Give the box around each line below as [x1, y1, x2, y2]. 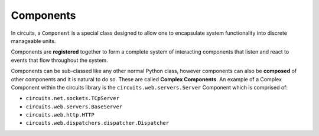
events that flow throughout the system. [11, 57, 109, 64]
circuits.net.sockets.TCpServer [25, 95, 119, 102]
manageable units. [11, 37, 56, 44]
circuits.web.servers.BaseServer [25, 103, 123, 110]
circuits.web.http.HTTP [25, 112, 95, 118]
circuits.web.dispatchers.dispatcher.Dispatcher [25, 120, 170, 127]
